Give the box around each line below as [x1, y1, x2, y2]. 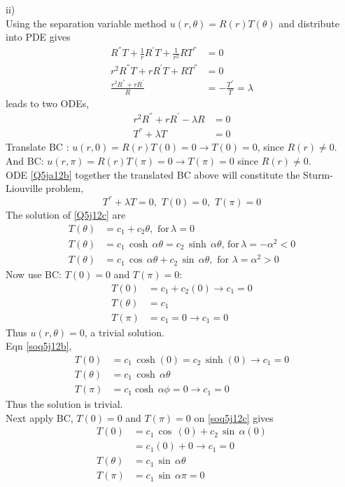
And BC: [6, 153, 44, 167]
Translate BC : [6, 139, 69, 154]
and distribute [279, 15, 339, 30]
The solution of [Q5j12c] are [6, 207, 126, 222]
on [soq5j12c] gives [194, 410, 274, 425]
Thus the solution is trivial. [6, 397, 123, 411]
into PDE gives [6, 29, 71, 44]
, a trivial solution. [84, 324, 164, 339]
